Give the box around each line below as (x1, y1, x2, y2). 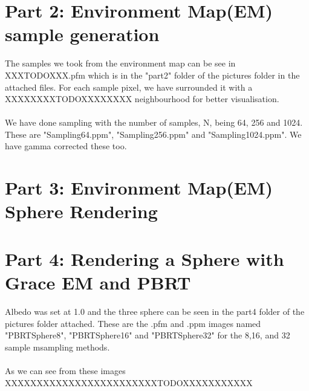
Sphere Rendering (5, 199, 158, 224)
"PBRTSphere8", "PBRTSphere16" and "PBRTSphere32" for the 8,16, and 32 (5, 329, 290, 341)
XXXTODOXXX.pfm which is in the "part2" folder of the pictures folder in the (5, 68, 300, 81)
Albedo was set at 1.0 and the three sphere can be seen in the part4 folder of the (5, 305, 305, 317)
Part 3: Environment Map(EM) (5, 175, 273, 200)
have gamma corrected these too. (5, 140, 127, 152)
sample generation (5, 22, 160, 47)
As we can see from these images (5, 364, 126, 376)
